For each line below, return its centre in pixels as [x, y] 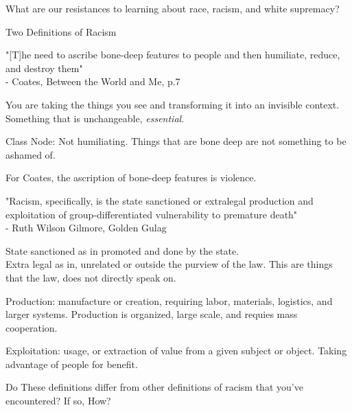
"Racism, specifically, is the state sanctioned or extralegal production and [160, 200]
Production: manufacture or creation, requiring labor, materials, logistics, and [169, 300]
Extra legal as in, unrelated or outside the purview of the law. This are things [169, 264]
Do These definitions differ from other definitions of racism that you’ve [154, 387]
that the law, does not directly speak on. [91, 277]
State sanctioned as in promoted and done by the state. [122, 250]
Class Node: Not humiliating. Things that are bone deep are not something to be [176, 141]
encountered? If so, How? [58, 401]
